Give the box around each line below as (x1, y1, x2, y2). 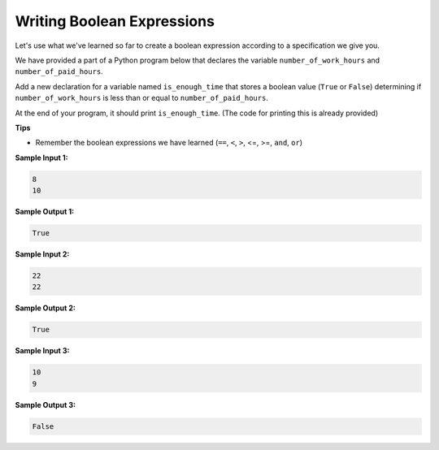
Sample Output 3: (15, 400, 76, 409)
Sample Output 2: (15, 303, 76, 313)
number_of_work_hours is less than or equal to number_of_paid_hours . (15, 93, 268, 103)
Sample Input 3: (15, 346, 70, 356)
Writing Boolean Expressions (15, 12, 215, 30)
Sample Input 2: (15, 249, 70, 259)
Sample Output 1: (15, 207, 75, 217)
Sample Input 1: (15, 153, 68, 162)
